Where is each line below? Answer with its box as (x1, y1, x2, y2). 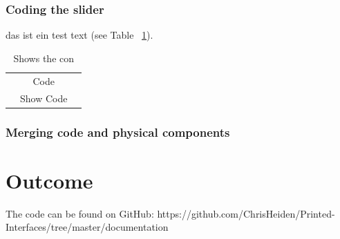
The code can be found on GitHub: (6, 206, 154, 220)
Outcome (6, 166, 93, 194)
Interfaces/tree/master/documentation (6, 220, 169, 234)
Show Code (20, 90, 68, 105)
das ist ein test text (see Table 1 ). (6, 28, 153, 42)
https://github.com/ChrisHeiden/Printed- (157, 206, 335, 220)
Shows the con (13, 50, 75, 65)
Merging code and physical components (6, 123, 230, 140)
